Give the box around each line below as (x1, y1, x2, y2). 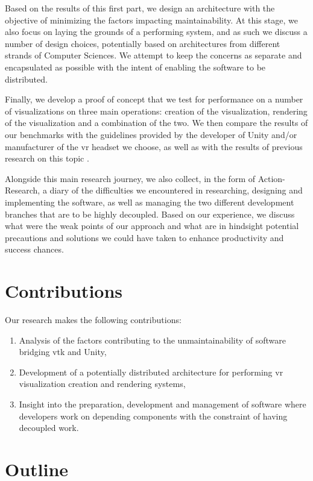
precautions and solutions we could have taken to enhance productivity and (5, 231, 284, 244)
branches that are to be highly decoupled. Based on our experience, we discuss (5, 207, 295, 220)
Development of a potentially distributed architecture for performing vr (19, 365, 283, 378)
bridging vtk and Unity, (19, 345, 107, 358)
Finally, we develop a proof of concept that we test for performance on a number (5, 93, 303, 105)
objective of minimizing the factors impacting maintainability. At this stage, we (5, 13, 298, 26)
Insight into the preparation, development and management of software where (19, 397, 306, 410)
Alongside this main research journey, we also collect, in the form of (5, 172, 256, 184)
